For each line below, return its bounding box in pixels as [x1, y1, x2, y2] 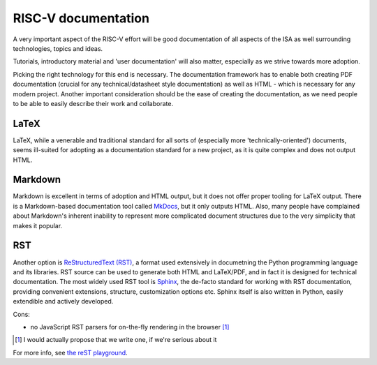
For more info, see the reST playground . [13, 348, 128, 357]
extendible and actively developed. [13, 297, 114, 306]
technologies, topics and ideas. [13, 44, 103, 52]
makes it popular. [13, 221, 63, 230]
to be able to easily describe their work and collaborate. [13, 99, 174, 107]
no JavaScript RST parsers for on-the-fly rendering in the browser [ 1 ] [30, 322, 230, 331]
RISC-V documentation [13, 10, 150, 26]
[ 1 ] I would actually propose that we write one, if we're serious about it [15, 336, 217, 344]
